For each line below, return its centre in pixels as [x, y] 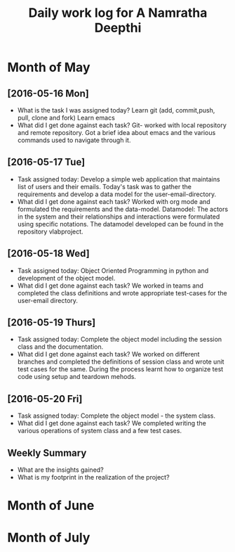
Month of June [51, 506]
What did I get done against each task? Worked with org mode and [114, 201]
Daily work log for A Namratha [118, 13]
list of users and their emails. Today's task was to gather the [104, 186]
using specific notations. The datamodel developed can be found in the [120, 224]
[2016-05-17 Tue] [46, 162]
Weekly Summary [47, 452]
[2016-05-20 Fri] [45, 399]
